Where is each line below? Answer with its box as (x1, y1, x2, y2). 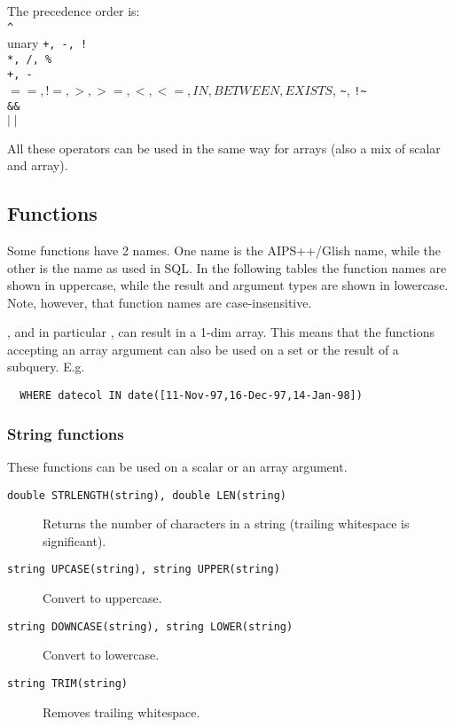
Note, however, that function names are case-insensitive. (7, 293, 312, 311)
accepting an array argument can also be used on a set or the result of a (7, 340, 399, 358)
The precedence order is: (7, 2, 140, 20)
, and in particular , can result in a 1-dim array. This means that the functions (7, 323, 434, 341)
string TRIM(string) (7, 676, 129, 690)
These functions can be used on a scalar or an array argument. (7, 457, 348, 475)
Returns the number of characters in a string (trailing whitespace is (43, 514, 410, 533)
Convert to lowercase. (43, 645, 160, 664)
